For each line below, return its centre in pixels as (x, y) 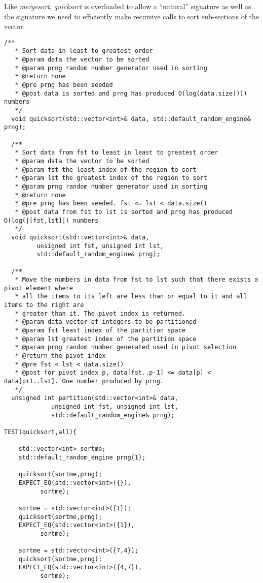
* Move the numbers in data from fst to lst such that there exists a (137, 280)
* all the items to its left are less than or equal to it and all (131, 297)
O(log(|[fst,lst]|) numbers (51, 220)
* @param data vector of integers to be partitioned (106, 322)
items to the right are (44, 305)
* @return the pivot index (60, 356)
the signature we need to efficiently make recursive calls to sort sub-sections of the (132, 16)
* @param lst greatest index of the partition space (106, 339)
